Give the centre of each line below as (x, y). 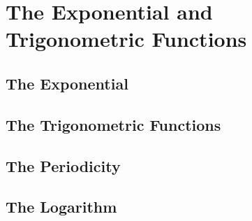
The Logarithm (61, 207)
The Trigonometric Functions (113, 124)
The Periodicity (63, 165)
